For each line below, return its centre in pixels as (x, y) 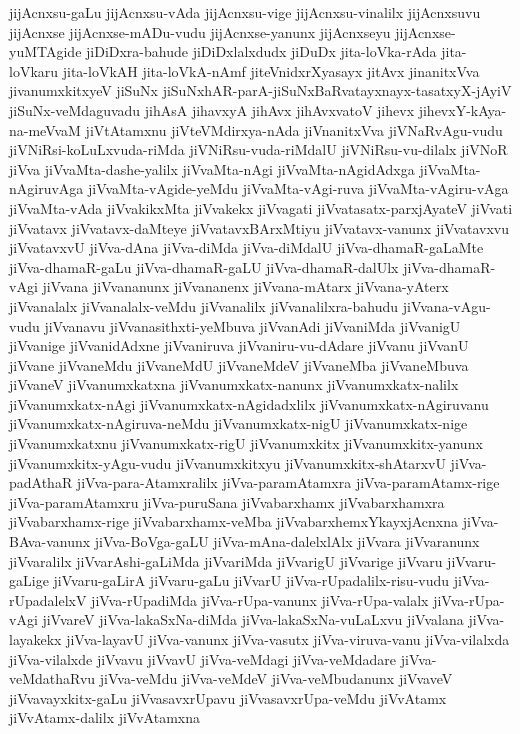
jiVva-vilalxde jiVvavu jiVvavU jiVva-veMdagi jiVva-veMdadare (203, 658)
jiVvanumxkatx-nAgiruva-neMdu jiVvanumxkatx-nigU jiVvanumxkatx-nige (238, 423)
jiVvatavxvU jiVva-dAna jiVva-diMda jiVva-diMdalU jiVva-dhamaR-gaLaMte (246, 247)
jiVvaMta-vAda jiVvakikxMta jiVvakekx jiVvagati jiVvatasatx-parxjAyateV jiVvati (261, 207)
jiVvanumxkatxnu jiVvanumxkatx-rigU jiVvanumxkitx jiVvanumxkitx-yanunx (246, 443)
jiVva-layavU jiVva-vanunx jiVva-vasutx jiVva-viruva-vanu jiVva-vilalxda (288, 639)
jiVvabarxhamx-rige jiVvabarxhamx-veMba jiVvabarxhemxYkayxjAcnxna (234, 521)
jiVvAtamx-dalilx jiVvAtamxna (104, 717)
